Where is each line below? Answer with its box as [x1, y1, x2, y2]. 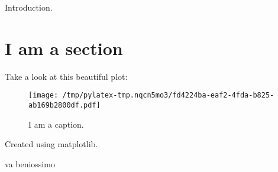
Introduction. [5, 1, 53, 13]
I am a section [5, 35, 123, 60]
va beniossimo [5, 157, 55, 170]
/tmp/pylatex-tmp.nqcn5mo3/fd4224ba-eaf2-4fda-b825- [62, 91, 274, 100]
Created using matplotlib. [5, 138, 98, 150]
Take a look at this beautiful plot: [5, 70, 128, 82]
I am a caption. [28, 118, 84, 130]
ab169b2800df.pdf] [28, 100, 101, 109]
